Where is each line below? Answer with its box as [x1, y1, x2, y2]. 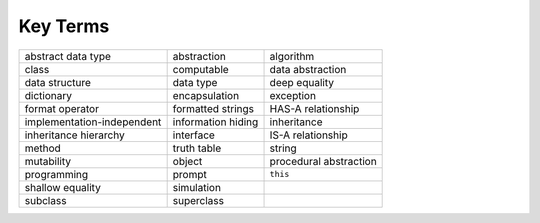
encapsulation [172, 88, 240, 102]
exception [269, 88, 317, 102]
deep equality [269, 75, 335, 89]
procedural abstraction [269, 154, 377, 168]
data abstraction [269, 62, 347, 76]
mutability [24, 154, 72, 168]
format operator [24, 101, 100, 115]
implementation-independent [24, 115, 162, 129]
